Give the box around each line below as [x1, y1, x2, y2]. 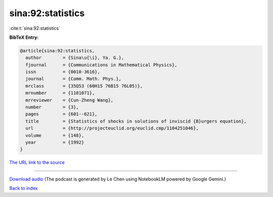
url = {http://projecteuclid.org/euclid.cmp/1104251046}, [25, 125, 199, 131]
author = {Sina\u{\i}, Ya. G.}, [25, 55, 124, 60]
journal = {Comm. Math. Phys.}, [25, 76, 121, 82]
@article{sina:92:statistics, [20, 48, 95, 53]
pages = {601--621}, [25, 111, 98, 117]
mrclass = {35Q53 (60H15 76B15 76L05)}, [25, 83, 143, 89]
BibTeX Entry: [9, 34, 39, 40]
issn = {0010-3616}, [25, 69, 101, 75]
